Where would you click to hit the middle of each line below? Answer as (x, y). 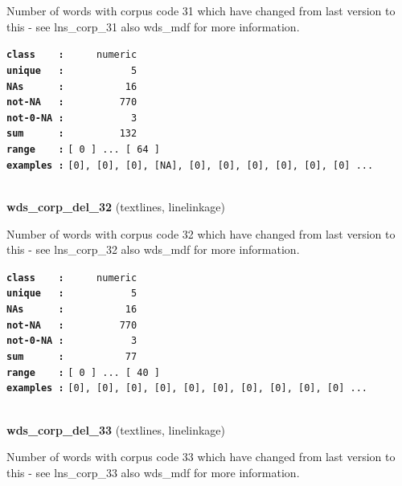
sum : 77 (72, 357)
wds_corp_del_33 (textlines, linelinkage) (116, 429)
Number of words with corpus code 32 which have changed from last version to (201, 233)
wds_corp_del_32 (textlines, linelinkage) (116, 207)
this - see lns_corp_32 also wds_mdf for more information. (153, 249)
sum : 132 (72, 134)
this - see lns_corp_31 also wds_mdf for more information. (153, 26)
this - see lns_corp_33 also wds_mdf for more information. (153, 472)
